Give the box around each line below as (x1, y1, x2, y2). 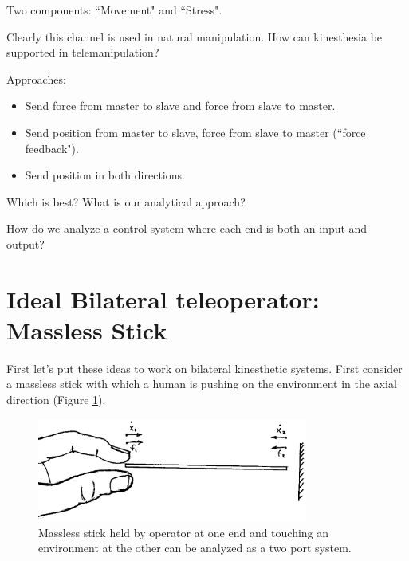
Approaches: (6, 70, 66, 87)
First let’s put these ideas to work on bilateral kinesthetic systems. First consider (6, 359, 403, 376)
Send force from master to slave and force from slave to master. (25, 97, 336, 114)
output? (6, 235, 45, 252)
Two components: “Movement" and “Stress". (6, 2, 222, 18)
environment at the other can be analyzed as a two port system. (38, 539, 352, 556)
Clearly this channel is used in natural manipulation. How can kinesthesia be (6, 28, 383, 45)
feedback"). (25, 139, 79, 156)
